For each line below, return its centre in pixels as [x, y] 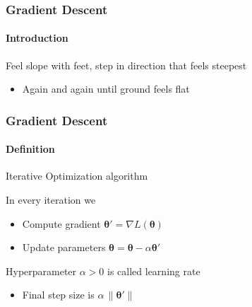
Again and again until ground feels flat [106, 89]
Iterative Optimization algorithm [77, 176]
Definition [30, 149]
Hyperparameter [41, 271]
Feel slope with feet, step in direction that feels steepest [126, 65]
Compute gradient [61, 223]
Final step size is [58, 295]
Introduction [37, 38]
